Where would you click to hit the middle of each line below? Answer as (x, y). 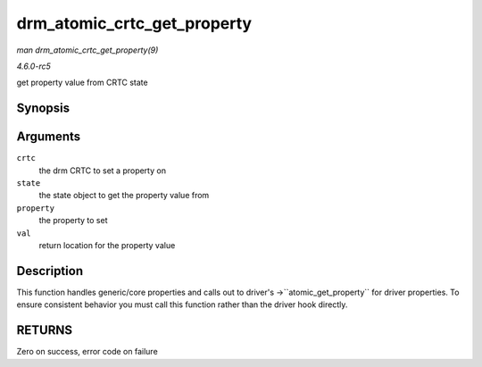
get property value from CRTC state (82, 83)
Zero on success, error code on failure (87, 352)
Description (50, 271)
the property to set (73, 221)
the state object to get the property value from (124, 196)
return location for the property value (107, 245)
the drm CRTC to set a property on (103, 171)
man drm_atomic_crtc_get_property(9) (87, 50)
